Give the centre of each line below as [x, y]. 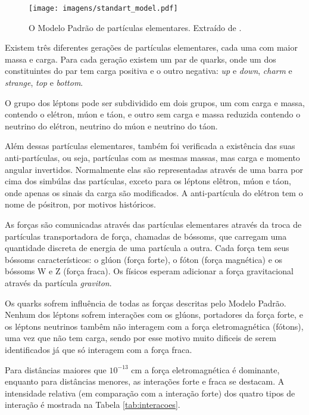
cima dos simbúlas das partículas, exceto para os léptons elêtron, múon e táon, [148, 181]
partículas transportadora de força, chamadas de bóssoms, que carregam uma [146, 236]
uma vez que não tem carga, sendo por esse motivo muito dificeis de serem [141, 338]
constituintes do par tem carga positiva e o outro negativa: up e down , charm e [149, 71]
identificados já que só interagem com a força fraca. [99, 349]
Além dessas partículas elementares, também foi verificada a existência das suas [150, 146]
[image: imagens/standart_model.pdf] [103, 8]
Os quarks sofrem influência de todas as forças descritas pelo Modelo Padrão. [146, 303]
